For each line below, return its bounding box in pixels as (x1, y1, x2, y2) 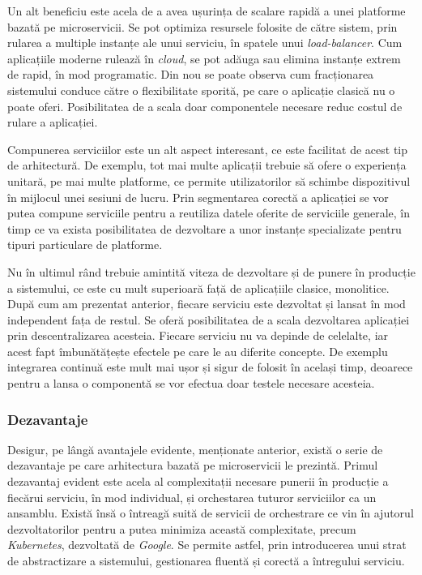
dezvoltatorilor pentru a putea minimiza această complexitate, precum (7, 520, 356, 537)
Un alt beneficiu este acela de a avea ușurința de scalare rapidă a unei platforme (7, 2, 406, 19)
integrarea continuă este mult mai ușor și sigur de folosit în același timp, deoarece (7, 358, 413, 375)
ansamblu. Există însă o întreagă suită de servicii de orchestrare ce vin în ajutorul (7, 504, 414, 521)
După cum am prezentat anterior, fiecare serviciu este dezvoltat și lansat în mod (7, 295, 406, 312)
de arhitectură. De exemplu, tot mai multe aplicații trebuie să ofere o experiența (7, 157, 407, 174)
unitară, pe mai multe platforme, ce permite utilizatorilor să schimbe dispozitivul (7, 172, 411, 189)
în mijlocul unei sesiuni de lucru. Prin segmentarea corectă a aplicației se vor (7, 188, 389, 205)
